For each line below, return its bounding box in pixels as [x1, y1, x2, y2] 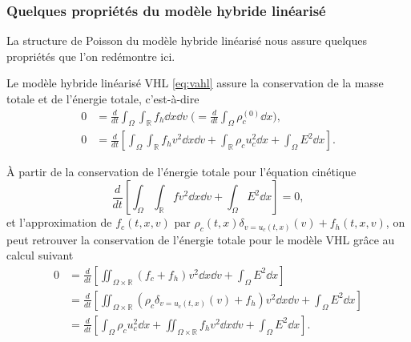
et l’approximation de [6, 214, 112, 231]
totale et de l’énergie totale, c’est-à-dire [6, 91, 199, 107]
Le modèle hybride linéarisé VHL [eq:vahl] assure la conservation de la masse [6, 74, 384, 91]
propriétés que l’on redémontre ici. [6, 47, 175, 64]
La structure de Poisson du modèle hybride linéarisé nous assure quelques [6, 32, 367, 49]
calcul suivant [6, 247, 74, 264]
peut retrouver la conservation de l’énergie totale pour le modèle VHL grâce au [6, 231, 395, 247]
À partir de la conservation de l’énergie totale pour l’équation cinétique [6, 163, 357, 180]
